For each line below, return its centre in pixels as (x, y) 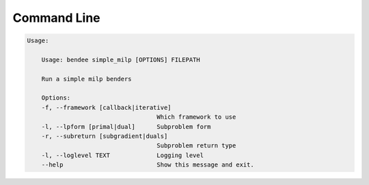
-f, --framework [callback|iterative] (106, 107)
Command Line (56, 18)
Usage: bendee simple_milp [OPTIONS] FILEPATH (121, 59)
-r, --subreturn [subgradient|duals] (105, 136)
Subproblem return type (196, 146)
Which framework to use (196, 117)
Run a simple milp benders (87, 79)
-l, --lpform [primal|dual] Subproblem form (126, 127)
